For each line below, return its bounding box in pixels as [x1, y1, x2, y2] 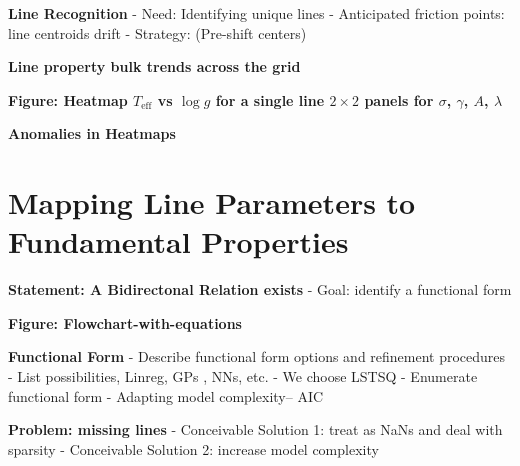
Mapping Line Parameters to [8, 182, 416, 223]
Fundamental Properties [8, 221, 349, 262]
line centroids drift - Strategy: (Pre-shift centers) [8, 22, 307, 43]
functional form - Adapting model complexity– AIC [8, 385, 324, 406]
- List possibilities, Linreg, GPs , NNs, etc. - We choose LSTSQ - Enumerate [8, 366, 478, 387]
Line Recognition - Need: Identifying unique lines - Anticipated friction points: [8, 3, 505, 23]
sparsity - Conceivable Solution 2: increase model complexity [8, 438, 379, 459]
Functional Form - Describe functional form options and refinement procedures [8, 346, 506, 367]
